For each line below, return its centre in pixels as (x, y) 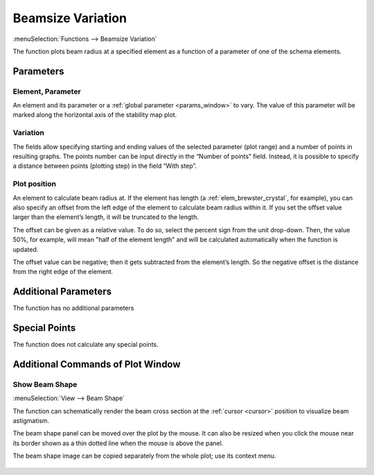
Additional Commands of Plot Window (97, 364)
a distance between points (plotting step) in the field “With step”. (105, 166)
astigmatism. (31, 421)
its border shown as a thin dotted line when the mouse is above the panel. (118, 443)
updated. (26, 249)
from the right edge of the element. (63, 272)
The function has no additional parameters (73, 308)
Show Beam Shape (45, 384)
